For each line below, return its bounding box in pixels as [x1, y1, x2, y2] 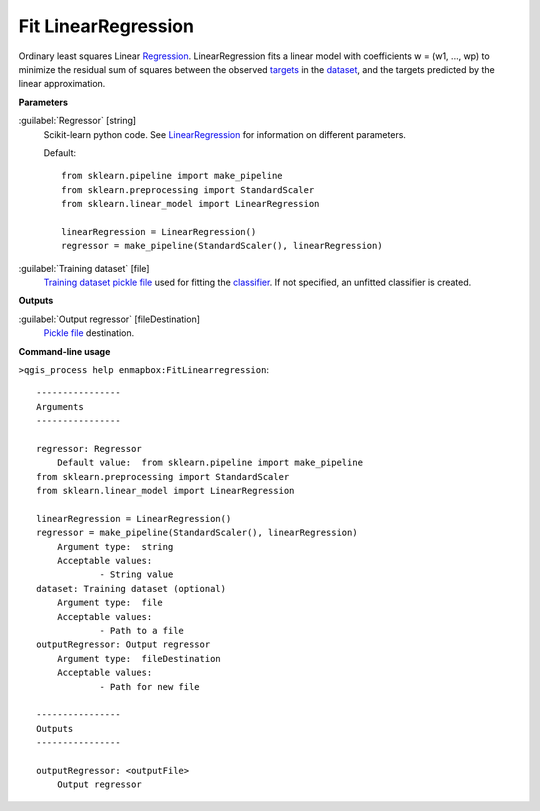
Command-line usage [18, 345, 111, 357]
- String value [99, 569, 174, 580]
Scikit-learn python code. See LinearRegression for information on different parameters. [43, 128, 407, 140]
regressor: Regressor [36, 443, 142, 454]
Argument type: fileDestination [56, 653, 222, 664]
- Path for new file [99, 681, 200, 692]
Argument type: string [56, 541, 174, 552]
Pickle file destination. [43, 327, 135, 339]
